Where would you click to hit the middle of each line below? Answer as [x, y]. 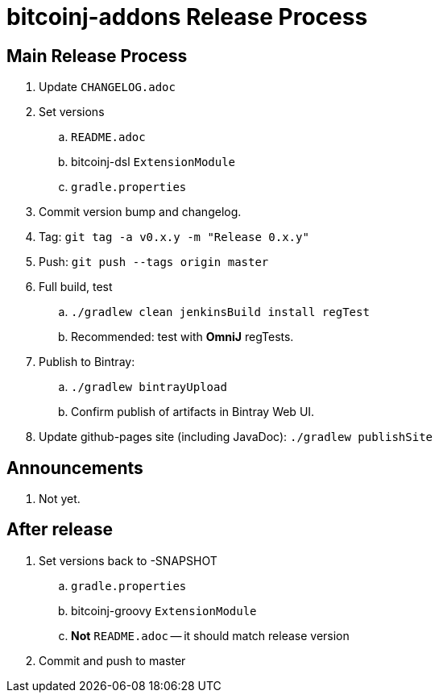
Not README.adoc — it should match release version [210, 635]
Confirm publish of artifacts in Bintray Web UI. [193, 412]
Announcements [75, 468]
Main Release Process [97, 56]
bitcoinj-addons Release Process [187, 17]
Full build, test [76, 287]
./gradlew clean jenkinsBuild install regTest [220, 312]
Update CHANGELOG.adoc [107, 87]
